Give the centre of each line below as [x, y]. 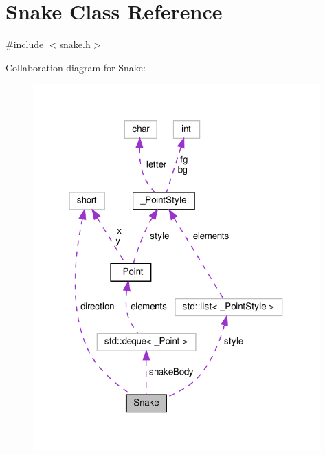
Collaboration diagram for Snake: [76, 67]
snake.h [75, 44]
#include [25, 44]
